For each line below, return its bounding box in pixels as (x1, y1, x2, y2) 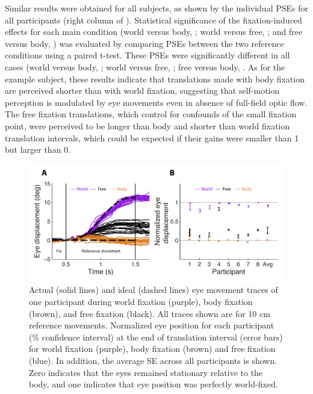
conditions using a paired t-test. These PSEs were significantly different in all (5, 49, 290, 61)
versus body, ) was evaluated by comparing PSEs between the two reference (5, 37, 284, 49)
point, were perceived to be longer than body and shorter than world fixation (5, 119, 290, 132)
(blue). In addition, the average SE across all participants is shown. (29, 354, 277, 366)
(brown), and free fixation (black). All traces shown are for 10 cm (29, 307, 270, 319)
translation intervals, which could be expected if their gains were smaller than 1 (5, 131, 299, 144)
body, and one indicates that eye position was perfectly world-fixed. (29, 378, 278, 390)
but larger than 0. (5, 143, 70, 156)
